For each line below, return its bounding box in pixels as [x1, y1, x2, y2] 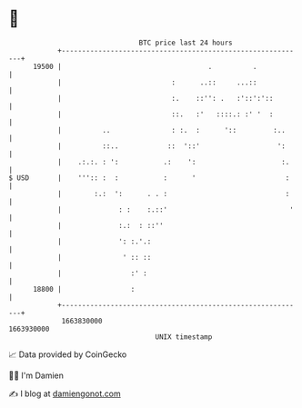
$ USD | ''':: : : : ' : [8, 173, 290, 183]
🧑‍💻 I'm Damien [8, 370, 65, 381]
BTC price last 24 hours [138, 38, 233, 47]
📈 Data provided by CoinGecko [8, 349, 127, 360]
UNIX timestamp [155, 332, 213, 342]
